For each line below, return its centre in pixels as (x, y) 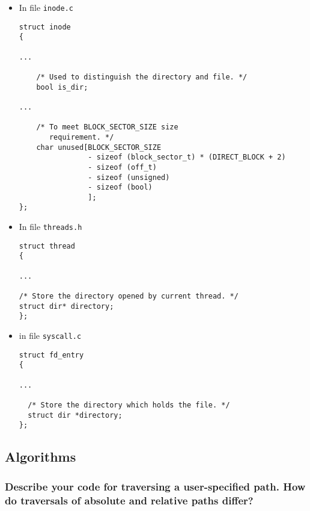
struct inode (45, 27)
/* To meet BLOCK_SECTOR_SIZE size (107, 127)
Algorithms (41, 457)
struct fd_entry (51, 355)
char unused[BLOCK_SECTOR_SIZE (99, 147)
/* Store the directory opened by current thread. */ (129, 296)
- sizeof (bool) (120, 187)
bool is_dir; (62, 87)
